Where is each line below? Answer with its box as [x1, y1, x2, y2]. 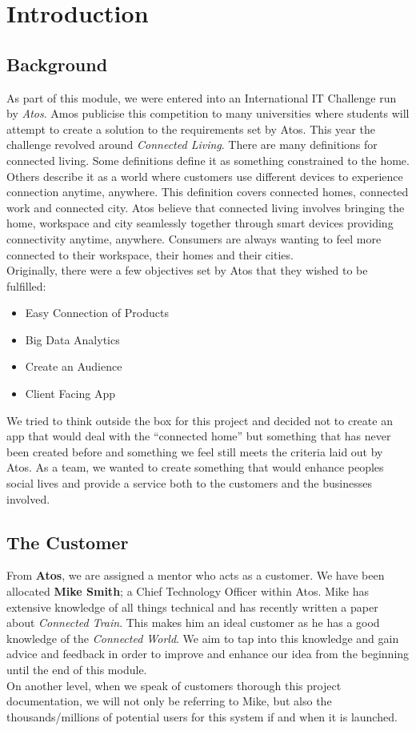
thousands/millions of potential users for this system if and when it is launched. [6, 708, 398, 725]
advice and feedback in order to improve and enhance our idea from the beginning [6, 645, 410, 662]
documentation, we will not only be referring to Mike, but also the [6, 693, 332, 709]
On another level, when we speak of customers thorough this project [6, 677, 342, 693]
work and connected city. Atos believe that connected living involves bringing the [6, 199, 405, 215]
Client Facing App [25, 385, 116, 402]
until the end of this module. [6, 661, 147, 677]
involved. [6, 490, 50, 507]
